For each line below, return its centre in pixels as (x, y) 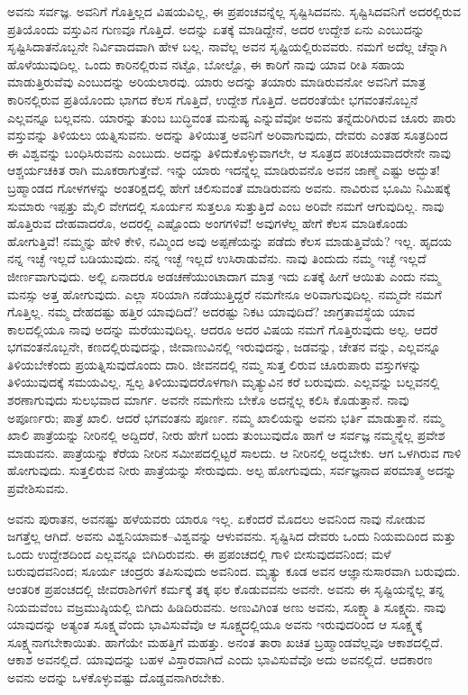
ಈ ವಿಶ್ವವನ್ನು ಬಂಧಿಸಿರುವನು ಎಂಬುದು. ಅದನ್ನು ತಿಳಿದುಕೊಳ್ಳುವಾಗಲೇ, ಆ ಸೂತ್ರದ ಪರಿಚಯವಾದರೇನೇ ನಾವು (229, 152)
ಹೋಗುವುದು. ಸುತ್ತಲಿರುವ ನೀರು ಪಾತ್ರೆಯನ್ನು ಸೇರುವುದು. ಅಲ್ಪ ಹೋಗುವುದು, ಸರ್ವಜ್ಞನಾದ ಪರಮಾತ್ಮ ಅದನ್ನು (232, 470)
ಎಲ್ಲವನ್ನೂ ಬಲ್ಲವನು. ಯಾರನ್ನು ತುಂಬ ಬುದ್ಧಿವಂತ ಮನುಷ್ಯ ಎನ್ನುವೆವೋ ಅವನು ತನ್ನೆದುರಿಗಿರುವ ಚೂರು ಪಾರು (232, 117)
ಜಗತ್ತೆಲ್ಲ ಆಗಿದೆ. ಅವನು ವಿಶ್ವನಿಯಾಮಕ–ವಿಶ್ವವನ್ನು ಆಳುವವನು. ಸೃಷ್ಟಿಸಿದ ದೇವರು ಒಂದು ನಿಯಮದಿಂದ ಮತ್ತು (232, 536)
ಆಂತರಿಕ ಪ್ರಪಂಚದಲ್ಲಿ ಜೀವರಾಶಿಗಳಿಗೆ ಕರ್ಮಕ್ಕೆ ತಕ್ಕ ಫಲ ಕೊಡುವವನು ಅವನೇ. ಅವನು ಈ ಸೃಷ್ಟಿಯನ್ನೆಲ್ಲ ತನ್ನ (226, 589)
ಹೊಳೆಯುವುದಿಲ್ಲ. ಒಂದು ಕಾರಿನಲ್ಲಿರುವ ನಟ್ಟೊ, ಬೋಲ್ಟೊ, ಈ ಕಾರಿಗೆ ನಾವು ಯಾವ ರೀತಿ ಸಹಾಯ (206, 64)
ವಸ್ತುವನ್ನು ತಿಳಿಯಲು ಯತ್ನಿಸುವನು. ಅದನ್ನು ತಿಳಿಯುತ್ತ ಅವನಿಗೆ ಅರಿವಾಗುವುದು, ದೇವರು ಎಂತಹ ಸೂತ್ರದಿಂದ (228, 135)
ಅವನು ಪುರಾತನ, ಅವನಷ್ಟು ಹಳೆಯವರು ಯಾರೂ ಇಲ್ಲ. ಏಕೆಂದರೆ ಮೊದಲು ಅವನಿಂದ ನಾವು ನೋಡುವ (216, 518)
